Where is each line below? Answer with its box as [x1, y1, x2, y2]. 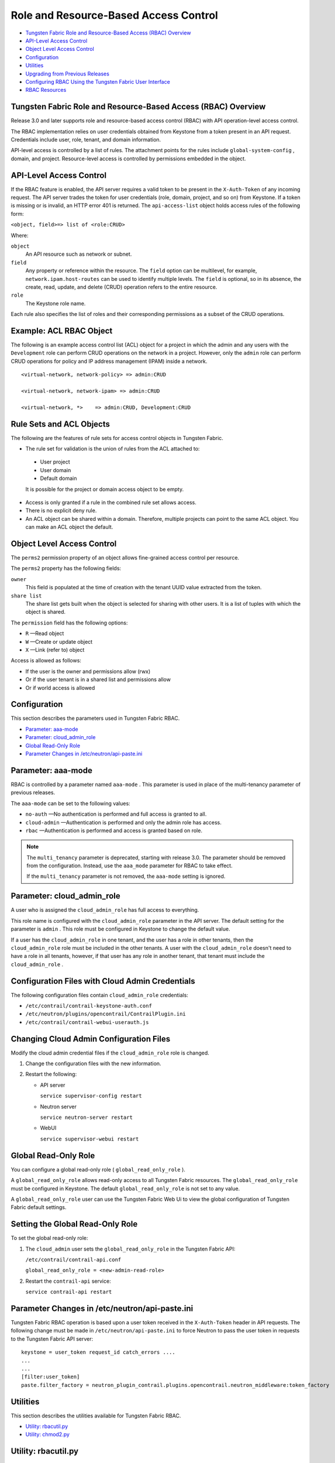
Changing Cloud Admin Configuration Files [11, 1033, 171, 1044]
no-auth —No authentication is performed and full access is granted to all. [25, 811, 207, 818]
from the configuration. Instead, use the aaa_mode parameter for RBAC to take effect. [26, 862, 233, 869]
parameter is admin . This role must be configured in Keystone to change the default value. [11, 925, 230, 933]
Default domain [40, 475, 77, 482]
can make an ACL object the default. [25, 524, 113, 531]
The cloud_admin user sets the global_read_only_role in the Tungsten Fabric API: [25, 1245, 236, 1252]
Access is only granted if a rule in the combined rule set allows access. [25, 499, 197, 506]
